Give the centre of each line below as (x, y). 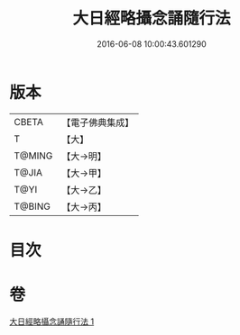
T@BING (32, 206)
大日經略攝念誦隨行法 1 (52, 321)
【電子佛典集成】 (98, 122)
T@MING (33, 156)
